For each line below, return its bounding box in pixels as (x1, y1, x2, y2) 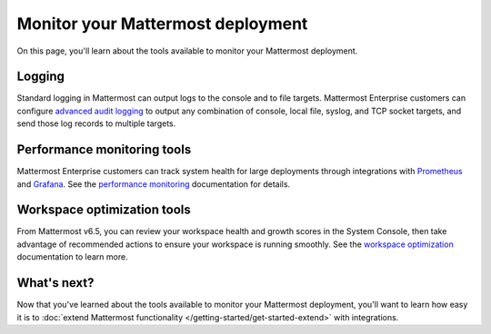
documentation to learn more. (16, 251, 128, 262)
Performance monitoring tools (16, 142, 192, 158)
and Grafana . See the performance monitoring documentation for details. (16, 178, 291, 190)
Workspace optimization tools (16, 202, 191, 218)
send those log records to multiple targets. (16, 118, 176, 129)
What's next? (16, 275, 95, 290)
